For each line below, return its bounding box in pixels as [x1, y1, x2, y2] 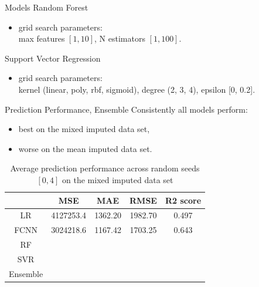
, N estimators [94, 32, 145, 45]
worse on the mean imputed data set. [18, 142, 152, 154]
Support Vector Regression [5, 52, 101, 64]
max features [18, 32, 65, 45]
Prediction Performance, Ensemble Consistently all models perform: [5, 103, 248, 115]
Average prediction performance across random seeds [10, 162, 200, 174]
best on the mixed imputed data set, [18, 123, 150, 135]
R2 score [165, 194, 202, 206]
